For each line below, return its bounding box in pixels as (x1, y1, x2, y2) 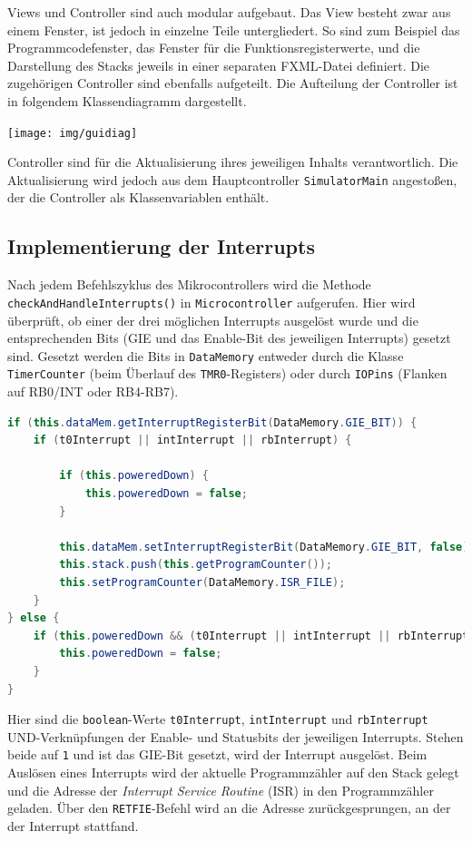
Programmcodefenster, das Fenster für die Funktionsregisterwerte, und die (7, 38, 420, 57)
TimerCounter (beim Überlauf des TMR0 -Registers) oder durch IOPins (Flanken (7, 364, 447, 383)
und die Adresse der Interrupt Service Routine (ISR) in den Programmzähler (7, 780, 434, 799)
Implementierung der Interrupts (7, 232, 315, 260)
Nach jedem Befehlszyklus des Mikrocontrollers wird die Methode (7, 275, 371, 294)
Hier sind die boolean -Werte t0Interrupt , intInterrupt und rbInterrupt (7, 709, 428, 729)
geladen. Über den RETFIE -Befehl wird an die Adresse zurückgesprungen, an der (7, 798, 451, 817)
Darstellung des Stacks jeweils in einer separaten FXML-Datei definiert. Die (7, 55, 430, 74)
